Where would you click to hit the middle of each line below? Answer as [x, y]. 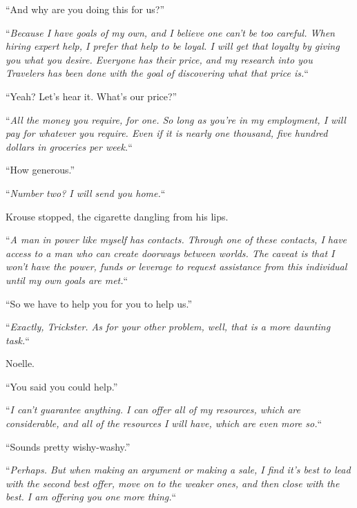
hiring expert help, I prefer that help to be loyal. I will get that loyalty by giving [173, 46]
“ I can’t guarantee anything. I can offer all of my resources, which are [153, 410]
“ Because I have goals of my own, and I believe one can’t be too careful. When [170, 32]
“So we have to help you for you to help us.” [99, 303]
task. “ [18, 340]
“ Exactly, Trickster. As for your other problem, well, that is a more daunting [168, 327]
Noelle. [20, 363]
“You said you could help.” [62, 386]
